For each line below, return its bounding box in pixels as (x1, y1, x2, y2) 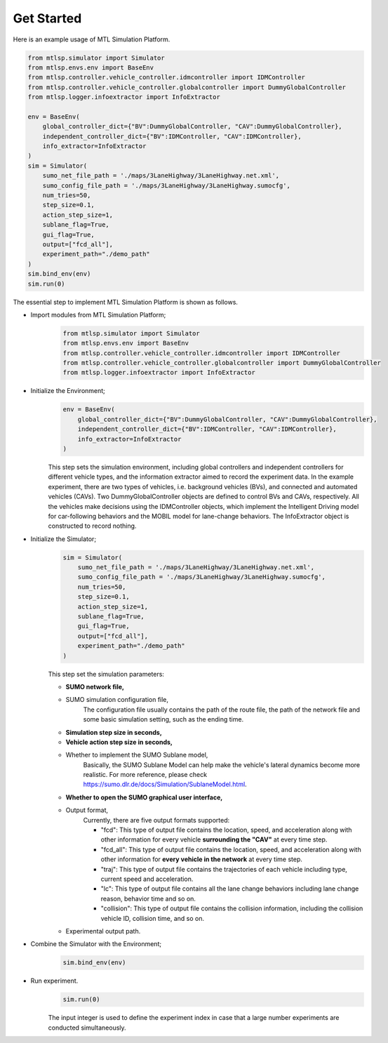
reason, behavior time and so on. (100, 894, 196, 903)
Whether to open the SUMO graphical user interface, (65, 793, 223, 802)
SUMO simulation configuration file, (65, 696, 168, 704)
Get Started (13, 11, 82, 26)
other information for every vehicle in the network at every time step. (100, 855, 303, 863)
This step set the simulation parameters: (48, 670, 165, 678)
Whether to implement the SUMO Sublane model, (65, 751, 208, 759)
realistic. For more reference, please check (83, 771, 207, 779)
